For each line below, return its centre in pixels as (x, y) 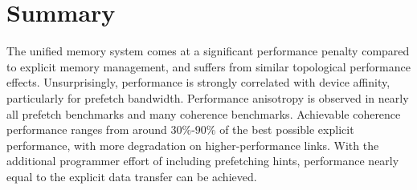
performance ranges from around (87, 129)
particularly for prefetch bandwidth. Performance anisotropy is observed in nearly (208, 97)
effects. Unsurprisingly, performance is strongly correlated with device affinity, (198, 82)
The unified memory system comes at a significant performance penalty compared (208, 51)
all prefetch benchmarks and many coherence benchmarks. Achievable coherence (204, 113)
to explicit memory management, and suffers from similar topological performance (208, 66)
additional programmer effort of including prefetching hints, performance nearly (203, 161)
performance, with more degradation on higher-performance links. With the (193, 145)
